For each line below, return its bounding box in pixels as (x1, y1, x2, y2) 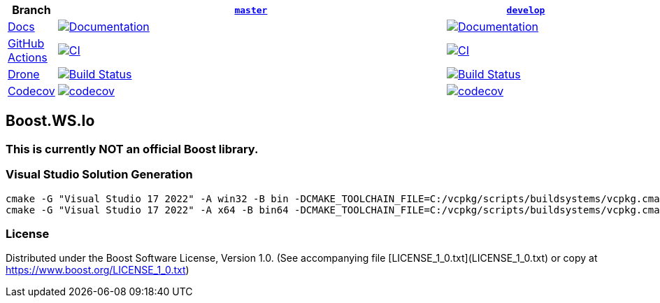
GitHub (8, 36, 45, 50)
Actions (8, 50, 48, 64)
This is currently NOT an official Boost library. (6, 141, 259, 156)
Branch (12, 3, 51, 17)
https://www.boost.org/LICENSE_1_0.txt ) (6, 264, 189, 276)
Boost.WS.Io (6, 112, 95, 130)
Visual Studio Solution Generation (6, 167, 193, 182)
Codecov (8, 84, 55, 98)
